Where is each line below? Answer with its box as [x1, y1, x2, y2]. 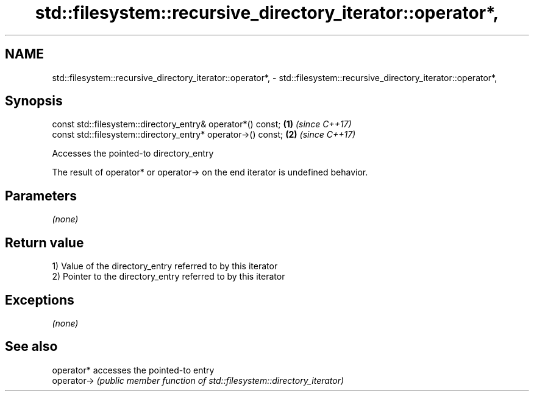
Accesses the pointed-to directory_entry [52, 148, 214, 159]
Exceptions [5, 292, 74, 308]
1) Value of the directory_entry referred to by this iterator [52, 261, 278, 272]
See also [5, 339, 58, 355]
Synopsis [5, 93, 63, 109]
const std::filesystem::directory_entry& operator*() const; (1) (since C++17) [52, 119, 352, 130]
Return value [5, 235, 84, 250]
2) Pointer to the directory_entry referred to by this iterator [52, 271, 285, 282]
